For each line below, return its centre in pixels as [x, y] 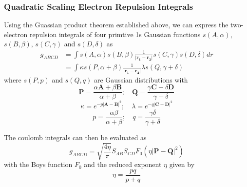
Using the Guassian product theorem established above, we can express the [116, 25]
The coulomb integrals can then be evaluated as [75, 137]
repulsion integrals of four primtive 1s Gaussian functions [115, 34]
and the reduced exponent [123, 164]
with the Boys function [38, 164]
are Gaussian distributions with [141, 79]
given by [182, 164]
